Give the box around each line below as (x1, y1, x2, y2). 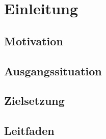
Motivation (4, 33, 63, 48)
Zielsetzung (4, 93, 65, 108)
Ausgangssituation (4, 63, 102, 78)
